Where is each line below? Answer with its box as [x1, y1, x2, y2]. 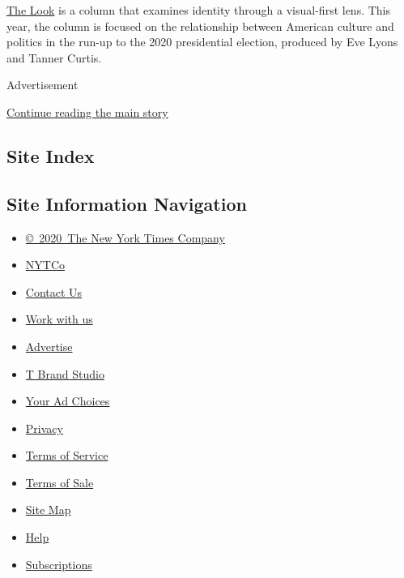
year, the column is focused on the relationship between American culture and [6, 17, 394, 34]
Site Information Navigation [6, 191, 247, 216]
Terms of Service [25, 447, 108, 464]
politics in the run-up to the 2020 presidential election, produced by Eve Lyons [6, 33, 398, 50]
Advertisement [6, 76, 79, 93]
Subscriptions [25, 555, 92, 572]
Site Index [6, 143, 95, 168]
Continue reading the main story [6, 103, 168, 120]
